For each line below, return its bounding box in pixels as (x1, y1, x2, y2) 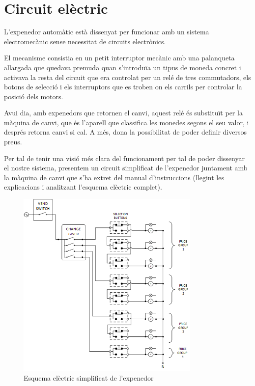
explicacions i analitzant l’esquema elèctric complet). (4, 182, 162, 192)
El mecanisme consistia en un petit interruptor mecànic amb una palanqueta (4, 53, 235, 63)
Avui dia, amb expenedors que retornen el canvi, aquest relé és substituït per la (4, 108, 243, 118)
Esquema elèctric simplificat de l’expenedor (24, 373, 154, 383)
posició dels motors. (4, 91, 63, 101)
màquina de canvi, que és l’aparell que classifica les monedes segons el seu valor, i (4, 117, 249, 127)
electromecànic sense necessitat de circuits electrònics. (4, 36, 166, 46)
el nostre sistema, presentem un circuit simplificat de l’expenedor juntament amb (4, 163, 248, 173)
